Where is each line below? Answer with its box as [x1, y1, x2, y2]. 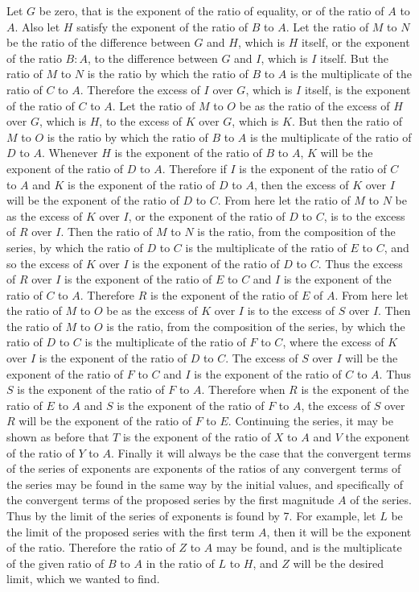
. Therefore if [162, 159, 227, 176]
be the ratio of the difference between [6, 34, 191, 51]
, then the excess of [253, 176, 349, 193]
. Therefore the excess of [80, 81, 200, 97]
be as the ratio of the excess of [239, 97, 390, 114]
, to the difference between [87, 49, 218, 66]
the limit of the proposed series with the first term [6, 523, 255, 540]
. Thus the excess [318, 255, 403, 271]
